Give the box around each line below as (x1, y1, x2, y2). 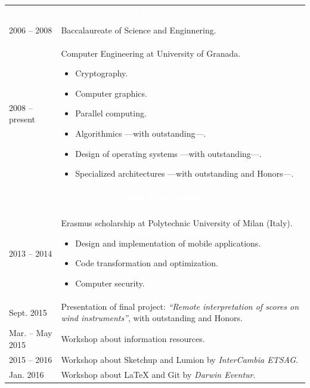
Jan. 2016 (9, 368, 44, 380)
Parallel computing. (75, 107, 147, 119)
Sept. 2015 (9, 306, 47, 318)
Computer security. (75, 276, 145, 289)
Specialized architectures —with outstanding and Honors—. (75, 167, 294, 180)
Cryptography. (75, 67, 128, 79)
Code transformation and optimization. (75, 257, 218, 269)
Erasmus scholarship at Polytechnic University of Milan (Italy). (61, 217, 293, 229)
